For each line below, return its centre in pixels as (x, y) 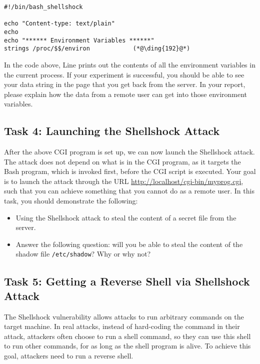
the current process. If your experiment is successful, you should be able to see (124, 74)
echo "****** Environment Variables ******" (79, 40)
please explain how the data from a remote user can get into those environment (126, 94)
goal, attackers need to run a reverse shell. (69, 356)
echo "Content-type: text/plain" (59, 24)
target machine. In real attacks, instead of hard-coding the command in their (122, 326)
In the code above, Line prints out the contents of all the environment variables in (130, 64)
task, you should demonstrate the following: (71, 201)
